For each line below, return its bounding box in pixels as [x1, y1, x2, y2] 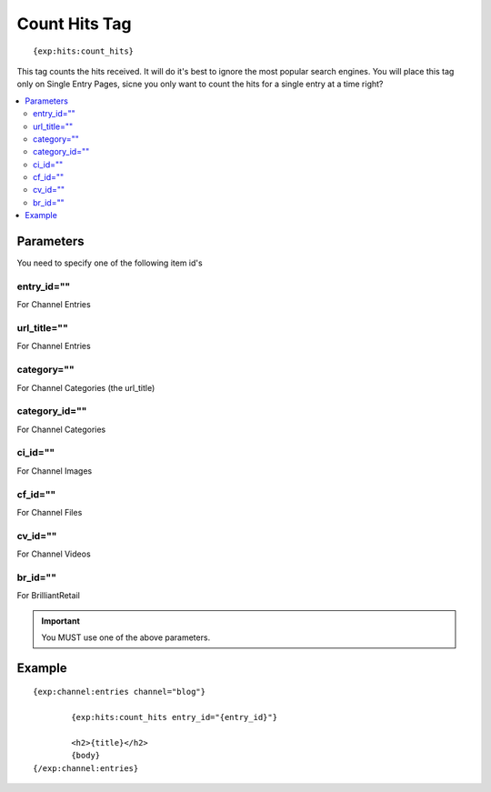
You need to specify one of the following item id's [16, 257, 204, 268]
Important [41, 615, 81, 627]
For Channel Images [16, 465, 93, 476]
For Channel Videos [16, 548, 91, 559]
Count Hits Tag [16, 14, 132, 34]
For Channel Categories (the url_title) [16, 382, 155, 393]
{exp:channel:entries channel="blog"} [33, 687, 206, 697]
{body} [71, 750, 101, 761]
